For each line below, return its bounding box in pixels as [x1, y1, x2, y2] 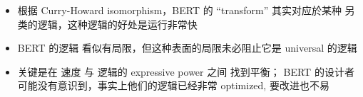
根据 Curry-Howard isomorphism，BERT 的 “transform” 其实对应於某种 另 [17, 3, 355, 17]
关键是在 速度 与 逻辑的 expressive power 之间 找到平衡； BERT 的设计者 [17, 64, 354, 79]
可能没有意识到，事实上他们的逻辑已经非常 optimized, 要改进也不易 [17, 78, 329, 93]
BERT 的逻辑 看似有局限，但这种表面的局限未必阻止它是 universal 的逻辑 [17, 40, 357, 55]
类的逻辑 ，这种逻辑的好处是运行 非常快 [17, 16, 198, 31]
